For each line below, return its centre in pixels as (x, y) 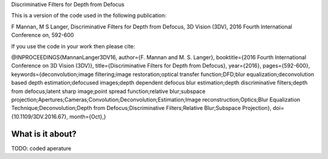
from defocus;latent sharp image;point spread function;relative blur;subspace (108, 91)
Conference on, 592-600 (43, 35)
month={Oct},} (88, 116)
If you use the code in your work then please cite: (73, 46)
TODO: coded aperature (41, 148)
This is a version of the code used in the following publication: (89, 16)
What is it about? (44, 134)
